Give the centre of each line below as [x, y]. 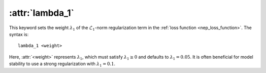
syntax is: [19, 34]
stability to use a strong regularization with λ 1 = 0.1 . [62, 64]
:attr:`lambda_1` [42, 13]
